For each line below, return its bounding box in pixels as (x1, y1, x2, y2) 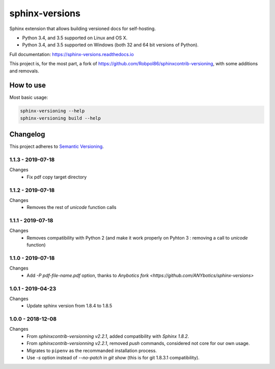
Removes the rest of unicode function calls (26, 204, 117, 210)
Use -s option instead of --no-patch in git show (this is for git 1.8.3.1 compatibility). (26, 355, 200, 361)
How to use (9, 81, 46, 90)
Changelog (9, 130, 45, 139)
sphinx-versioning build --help (20, 115, 101, 121)
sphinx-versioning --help (20, 108, 85, 114)
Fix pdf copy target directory (26, 174, 87, 180)
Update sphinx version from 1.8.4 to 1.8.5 (26, 303, 113, 309)
